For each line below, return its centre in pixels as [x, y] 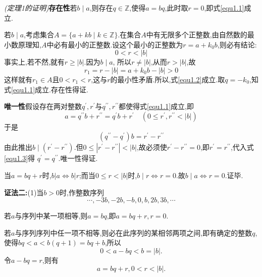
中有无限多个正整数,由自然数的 [197, 35]
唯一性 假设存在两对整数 [43, 106]
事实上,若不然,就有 [34, 62]
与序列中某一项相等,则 [51, 216]
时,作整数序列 [82, 192]
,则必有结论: [237, 44]
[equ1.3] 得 [20, 158]
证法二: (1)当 [24, 192]
